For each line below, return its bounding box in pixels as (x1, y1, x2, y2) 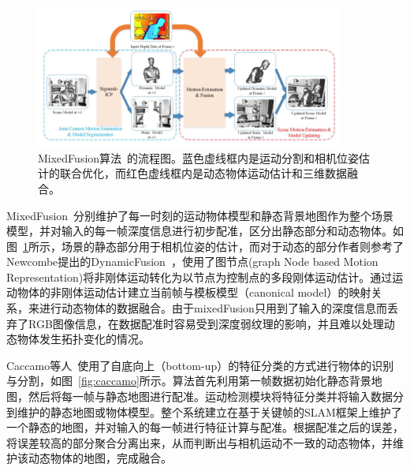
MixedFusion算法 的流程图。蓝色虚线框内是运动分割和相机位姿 (38, 149, 360, 166)
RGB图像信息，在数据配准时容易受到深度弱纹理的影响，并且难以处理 (28, 315, 384, 331)
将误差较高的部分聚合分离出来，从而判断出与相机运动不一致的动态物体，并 (6, 434, 393, 450)
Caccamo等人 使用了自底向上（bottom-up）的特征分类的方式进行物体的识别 (6, 357, 394, 373)
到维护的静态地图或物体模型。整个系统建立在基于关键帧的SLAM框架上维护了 (6, 403, 402, 420)
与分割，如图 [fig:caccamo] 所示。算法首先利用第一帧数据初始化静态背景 (6, 372, 371, 389)
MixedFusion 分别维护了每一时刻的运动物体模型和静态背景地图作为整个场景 (6, 207, 394, 223)
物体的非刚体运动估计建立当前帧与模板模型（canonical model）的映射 (17, 284, 371, 301)
